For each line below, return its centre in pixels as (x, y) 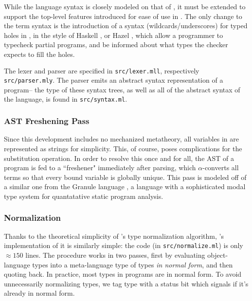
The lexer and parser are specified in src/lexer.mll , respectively (102, 70)
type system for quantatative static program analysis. (84, 196)
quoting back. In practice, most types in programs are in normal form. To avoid (123, 274)
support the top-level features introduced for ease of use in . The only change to (123, 16)
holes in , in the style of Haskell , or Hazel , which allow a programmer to (114, 35)
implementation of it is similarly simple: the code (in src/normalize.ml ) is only (124, 245)
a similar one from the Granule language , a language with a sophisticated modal (125, 186)
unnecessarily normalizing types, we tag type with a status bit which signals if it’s (126, 283)
